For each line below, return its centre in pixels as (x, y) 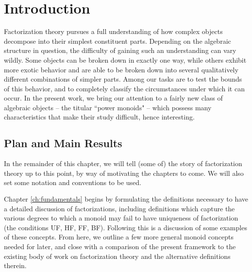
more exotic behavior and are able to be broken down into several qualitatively (121, 69)
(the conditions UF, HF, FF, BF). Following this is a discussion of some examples (126, 227)
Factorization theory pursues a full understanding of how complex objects (113, 31)
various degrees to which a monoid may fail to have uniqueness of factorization (121, 218)
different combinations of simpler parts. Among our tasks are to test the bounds (123, 79)
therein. (15, 265)
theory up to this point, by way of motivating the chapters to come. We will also (124, 173)
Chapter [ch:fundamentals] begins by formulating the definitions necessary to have (126, 199)
